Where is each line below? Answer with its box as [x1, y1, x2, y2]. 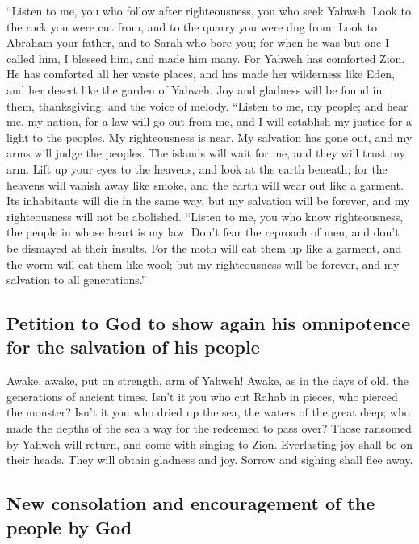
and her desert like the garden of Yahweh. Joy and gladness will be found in [6, 81, 383, 98]
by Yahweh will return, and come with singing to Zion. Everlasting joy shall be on [6, 435, 413, 452]
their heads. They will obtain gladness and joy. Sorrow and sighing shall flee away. [6, 451, 413, 468]
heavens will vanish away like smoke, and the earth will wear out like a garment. [6, 176, 404, 193]
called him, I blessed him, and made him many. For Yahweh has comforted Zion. [6, 49, 405, 66]
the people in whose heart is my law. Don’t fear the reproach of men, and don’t [6, 224, 400, 241]
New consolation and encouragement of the [6, 491, 375, 516]
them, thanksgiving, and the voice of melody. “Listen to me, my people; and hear [6, 97, 409, 114]
